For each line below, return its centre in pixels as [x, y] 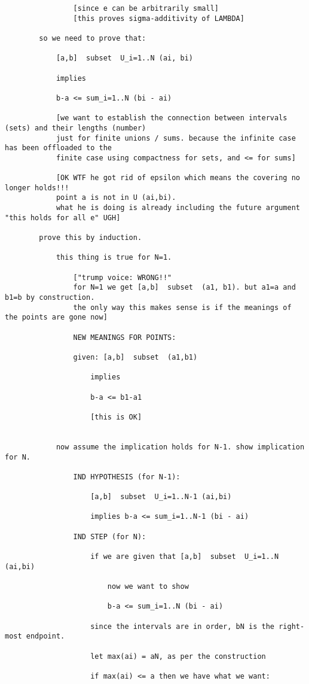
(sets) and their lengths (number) [76, 128]
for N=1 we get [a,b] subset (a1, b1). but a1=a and [184, 288]
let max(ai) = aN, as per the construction [178, 656]
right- [292, 626]
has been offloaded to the [58, 148]
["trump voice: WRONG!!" [123, 277]
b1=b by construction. [50, 298]
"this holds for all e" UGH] [63, 218]
